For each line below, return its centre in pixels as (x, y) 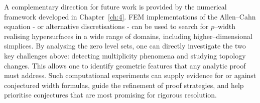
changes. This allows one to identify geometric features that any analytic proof (125, 65)
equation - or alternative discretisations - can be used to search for (106, 26)
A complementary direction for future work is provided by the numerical (115, 6)
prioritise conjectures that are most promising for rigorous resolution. (110, 95)
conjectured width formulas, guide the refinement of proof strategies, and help (124, 85)
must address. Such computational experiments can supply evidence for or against (130, 75)
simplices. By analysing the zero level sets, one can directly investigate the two (125, 46)
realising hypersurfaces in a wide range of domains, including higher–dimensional (128, 36)
